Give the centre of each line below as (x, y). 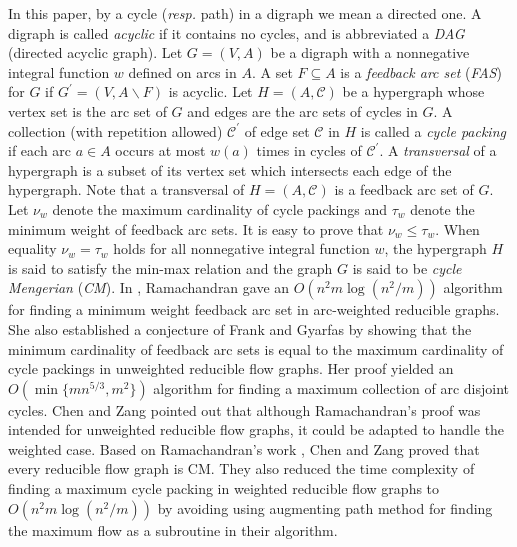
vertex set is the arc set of (87, 110)
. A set (272, 71)
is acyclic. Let (210, 91)
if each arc (40, 150)
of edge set (277, 130)
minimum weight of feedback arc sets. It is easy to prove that (196, 228)
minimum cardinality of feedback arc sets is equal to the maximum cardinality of (256, 348)
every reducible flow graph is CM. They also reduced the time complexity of (241, 468)
